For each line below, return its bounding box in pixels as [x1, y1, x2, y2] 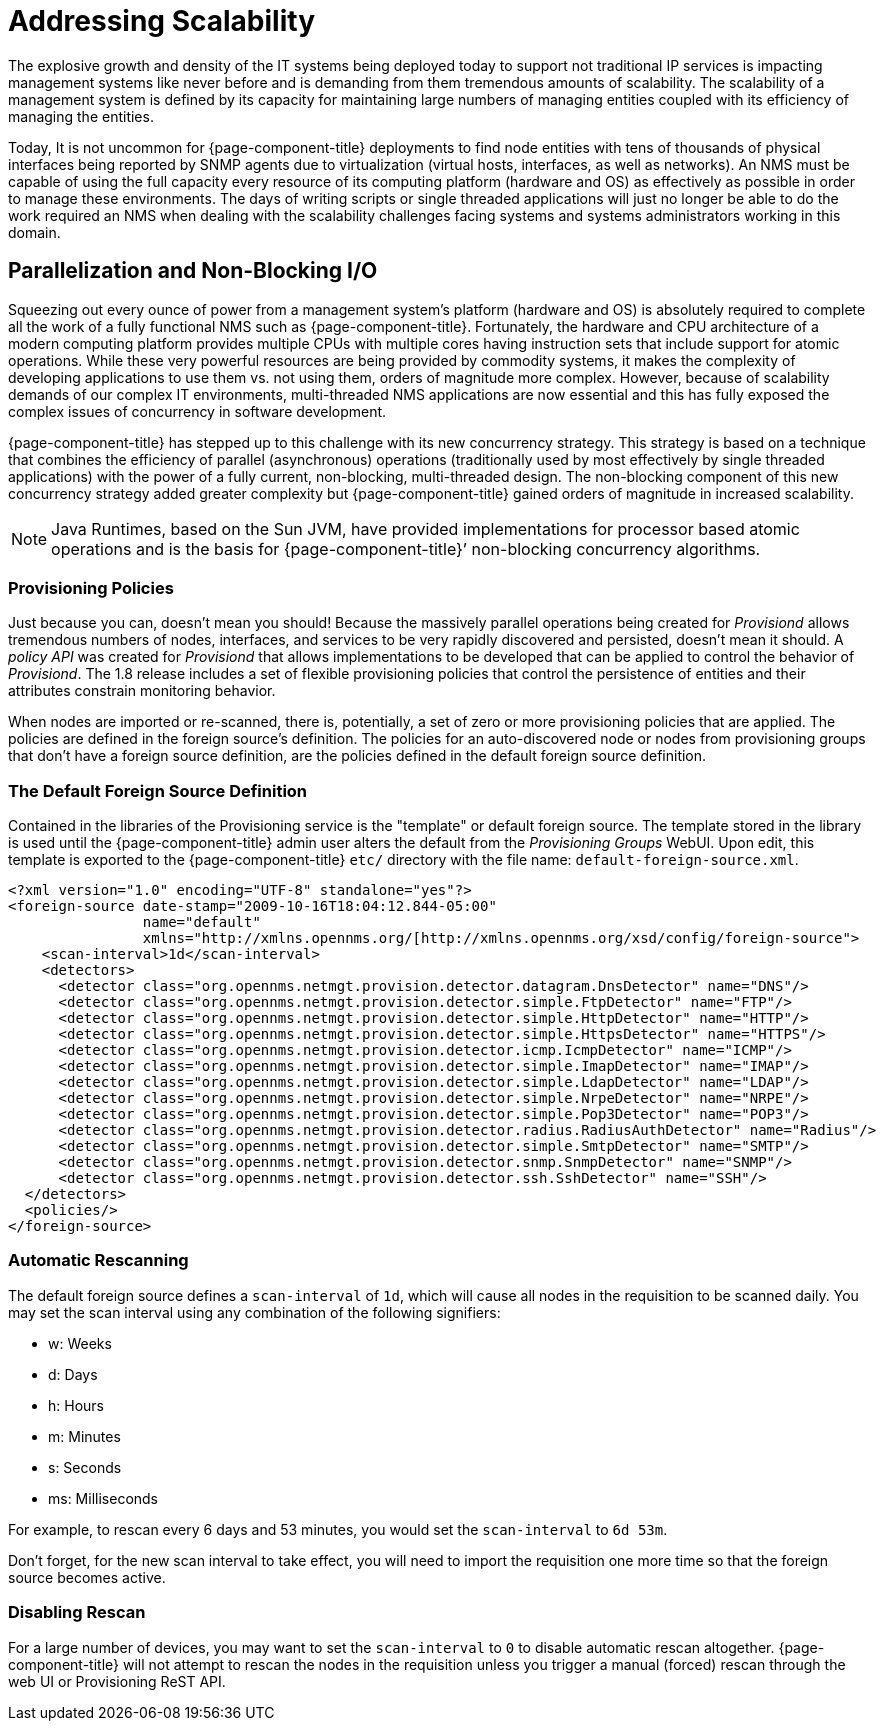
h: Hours [48, 1396, 104, 1414]
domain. [8, 223, 61, 241]
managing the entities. [8, 107, 154, 125]
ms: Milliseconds [48, 1489, 159, 1507]
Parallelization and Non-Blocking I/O [8, 258, 378, 284]
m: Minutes [48, 1427, 121, 1445]
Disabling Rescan [8, 1602, 146, 1623]
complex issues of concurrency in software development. [8, 402, 387, 420]
